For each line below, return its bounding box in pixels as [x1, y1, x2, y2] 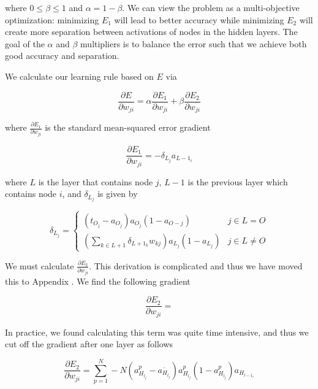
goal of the [5, 37, 45, 50]
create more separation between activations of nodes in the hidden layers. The [5, 25, 298, 38]
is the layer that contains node [38, 175, 153, 188]
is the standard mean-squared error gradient [45, 121, 211, 134]
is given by [97, 187, 138, 200]
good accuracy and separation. [5, 49, 119, 62]
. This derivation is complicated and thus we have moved [89, 259, 303, 272]
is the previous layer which [187, 175, 288, 188]
